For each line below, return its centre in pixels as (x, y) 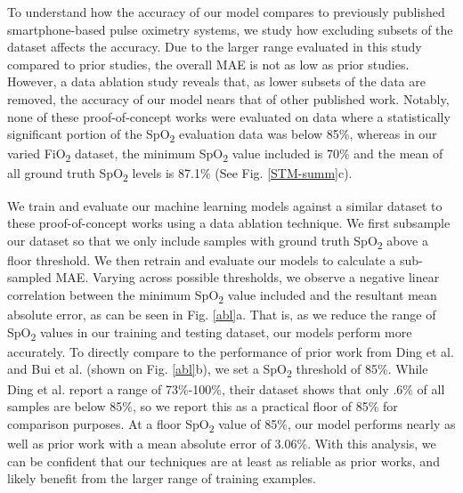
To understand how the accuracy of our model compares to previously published (226, 12)
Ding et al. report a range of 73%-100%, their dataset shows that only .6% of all (226, 388)
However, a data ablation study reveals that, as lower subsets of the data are (216, 81)
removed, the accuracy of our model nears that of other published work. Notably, (228, 98)
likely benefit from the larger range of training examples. (162, 478)
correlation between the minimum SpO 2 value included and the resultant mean (222, 296)
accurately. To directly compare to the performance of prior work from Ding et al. (231, 351)
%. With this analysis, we (366, 443)
